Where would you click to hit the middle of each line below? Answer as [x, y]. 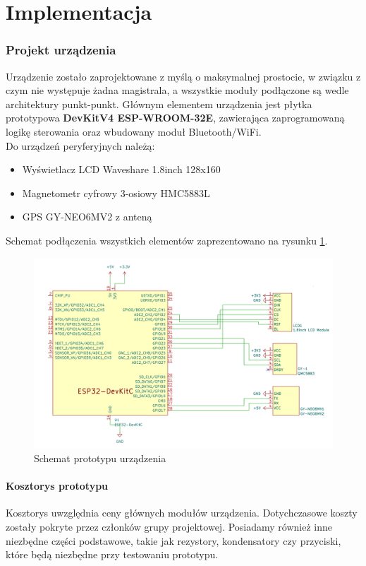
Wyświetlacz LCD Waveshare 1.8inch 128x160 [121, 169]
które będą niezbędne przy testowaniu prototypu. [112, 554]
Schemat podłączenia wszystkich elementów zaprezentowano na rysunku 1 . [167, 240]
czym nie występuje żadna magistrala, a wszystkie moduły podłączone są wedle [177, 90]
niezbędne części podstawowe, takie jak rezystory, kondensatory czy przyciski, [173, 540]
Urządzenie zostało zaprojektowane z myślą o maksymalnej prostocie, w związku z [183, 76]
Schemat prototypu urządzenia [100, 458]
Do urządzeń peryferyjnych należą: [80, 145]
